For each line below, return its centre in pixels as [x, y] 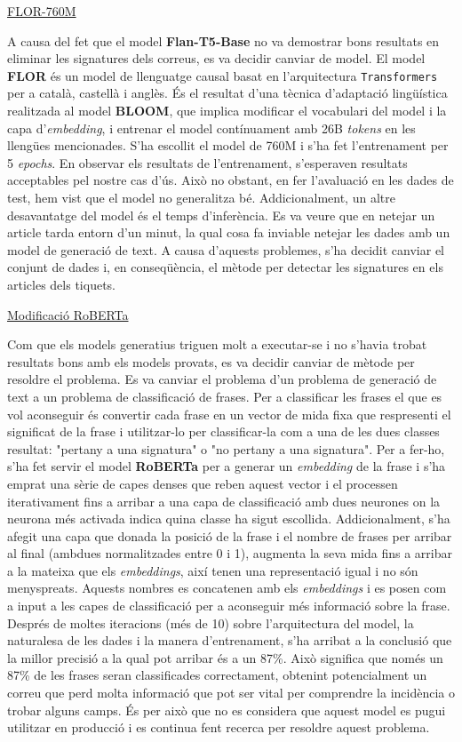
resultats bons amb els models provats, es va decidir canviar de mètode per [211, 361]
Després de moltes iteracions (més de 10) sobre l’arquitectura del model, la [211, 622]
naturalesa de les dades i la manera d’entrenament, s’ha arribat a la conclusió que [230, 640]
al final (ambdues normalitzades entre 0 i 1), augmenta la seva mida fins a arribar [230, 553]
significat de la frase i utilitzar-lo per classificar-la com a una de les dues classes [223, 431]
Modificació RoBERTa [68, 314]
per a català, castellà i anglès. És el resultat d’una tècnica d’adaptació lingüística [227, 93]
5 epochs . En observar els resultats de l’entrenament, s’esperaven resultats [207, 162]
